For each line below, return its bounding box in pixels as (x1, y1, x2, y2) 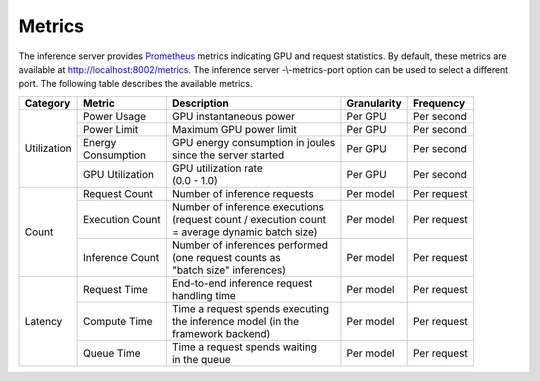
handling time (171, 288, 237, 302)
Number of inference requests (171, 186, 314, 200)
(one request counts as (171, 250, 281, 264)
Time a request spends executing (171, 301, 330, 315)
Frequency (412, 96, 466, 110)
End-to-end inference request (171, 276, 313, 290)
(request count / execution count (171, 212, 327, 226)
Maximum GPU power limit (171, 122, 297, 136)
